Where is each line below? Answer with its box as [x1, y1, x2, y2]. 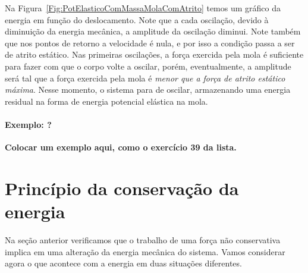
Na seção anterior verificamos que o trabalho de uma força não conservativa [5, 234, 281, 246]
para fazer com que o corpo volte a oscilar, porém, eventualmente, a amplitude [5, 59, 291, 72]
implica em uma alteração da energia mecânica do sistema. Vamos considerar [5, 245, 285, 258]
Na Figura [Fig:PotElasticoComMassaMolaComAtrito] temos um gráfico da [5, 2, 281, 14]
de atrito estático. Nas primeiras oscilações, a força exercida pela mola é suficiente [5, 48, 304, 61]
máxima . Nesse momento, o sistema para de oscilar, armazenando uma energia [5, 83, 291, 96]
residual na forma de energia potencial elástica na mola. [5, 95, 208, 107]
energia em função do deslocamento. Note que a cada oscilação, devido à [5, 13, 269, 26]
